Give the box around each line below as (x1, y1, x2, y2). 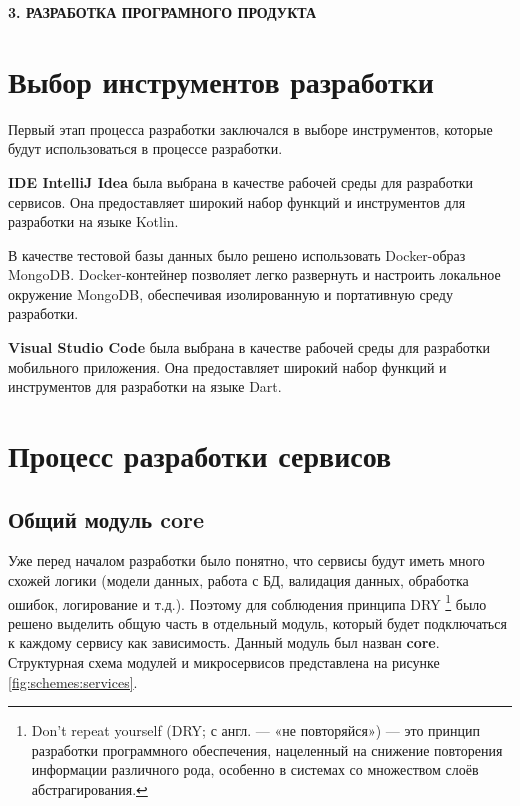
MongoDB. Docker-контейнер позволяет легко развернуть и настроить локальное (8, 264, 501, 285)
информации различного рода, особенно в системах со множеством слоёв (31, 759, 479, 780)
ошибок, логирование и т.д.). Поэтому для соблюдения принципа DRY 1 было (8, 590, 487, 614)
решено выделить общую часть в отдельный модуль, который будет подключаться (8, 612, 507, 633)
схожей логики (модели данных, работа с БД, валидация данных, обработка (8, 570, 469, 591)
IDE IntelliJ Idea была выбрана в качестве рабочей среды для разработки (8, 171, 473, 192)
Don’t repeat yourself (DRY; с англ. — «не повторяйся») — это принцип (31, 720, 481, 741)
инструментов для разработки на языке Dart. (8, 376, 282, 397)
